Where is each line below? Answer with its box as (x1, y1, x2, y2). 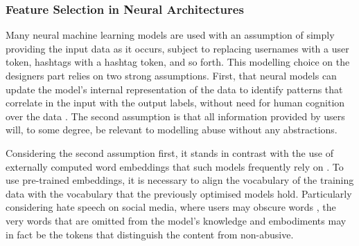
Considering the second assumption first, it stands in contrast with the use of (6, 145, 333, 160)
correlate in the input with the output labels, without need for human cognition (6, 95, 345, 110)
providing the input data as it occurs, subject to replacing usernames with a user (6, 41, 349, 55)
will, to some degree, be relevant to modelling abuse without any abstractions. (6, 122, 338, 137)
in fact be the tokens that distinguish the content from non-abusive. (6, 227, 294, 241)
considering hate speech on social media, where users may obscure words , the (6, 200, 336, 214)
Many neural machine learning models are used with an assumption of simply (6, 28, 335, 42)
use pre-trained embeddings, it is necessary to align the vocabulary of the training (6, 173, 354, 187)
